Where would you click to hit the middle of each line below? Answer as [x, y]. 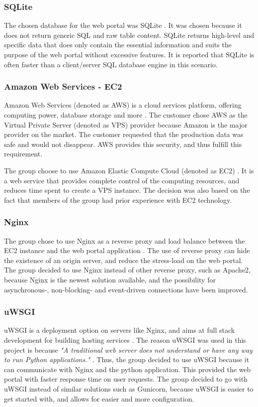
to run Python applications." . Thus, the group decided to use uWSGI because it [127, 359]
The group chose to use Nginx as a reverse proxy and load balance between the [125, 240]
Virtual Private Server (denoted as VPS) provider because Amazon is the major [126, 124]
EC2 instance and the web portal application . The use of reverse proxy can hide [127, 250]
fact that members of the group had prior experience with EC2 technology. [118, 200]
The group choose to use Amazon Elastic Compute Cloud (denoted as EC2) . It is [129, 170]
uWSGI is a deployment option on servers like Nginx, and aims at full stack [120, 330]
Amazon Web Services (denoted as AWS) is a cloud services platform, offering [123, 105]
